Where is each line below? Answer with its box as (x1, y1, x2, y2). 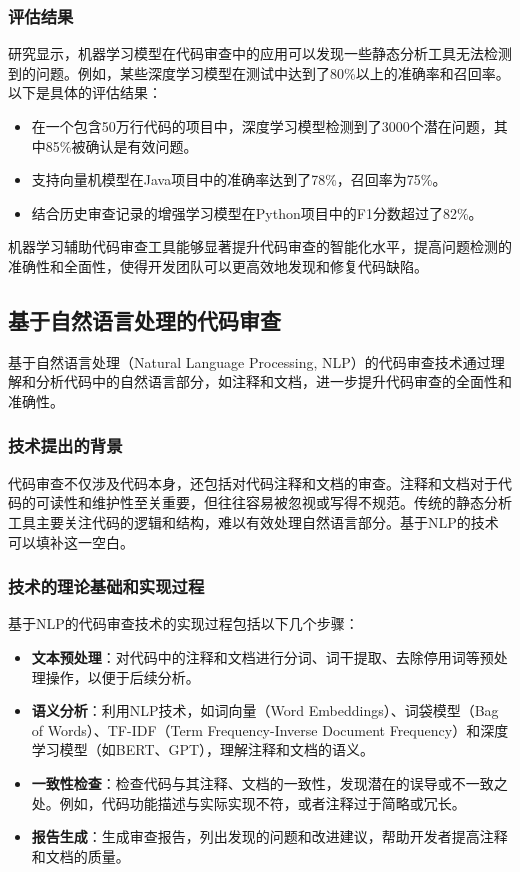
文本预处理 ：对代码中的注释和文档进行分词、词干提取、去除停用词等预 (31, 646, 494, 667)
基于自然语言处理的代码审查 (8, 304, 281, 335)
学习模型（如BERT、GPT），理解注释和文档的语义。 (31, 739, 375, 760)
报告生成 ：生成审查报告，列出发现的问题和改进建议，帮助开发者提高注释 (31, 826, 508, 847)
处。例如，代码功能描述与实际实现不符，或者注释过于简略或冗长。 (31, 792, 466, 813)
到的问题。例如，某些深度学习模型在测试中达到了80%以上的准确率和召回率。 (8, 62, 510, 83)
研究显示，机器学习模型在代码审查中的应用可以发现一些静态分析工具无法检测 (8, 43, 512, 64)
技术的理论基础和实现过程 (8, 574, 205, 599)
